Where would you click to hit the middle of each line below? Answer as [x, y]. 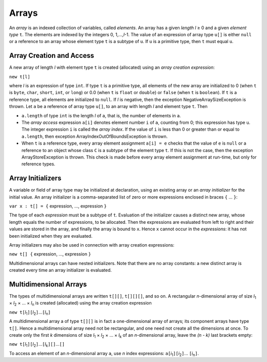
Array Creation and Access [52, 56]
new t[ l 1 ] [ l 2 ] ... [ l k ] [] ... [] [37, 345]
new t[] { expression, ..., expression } [50, 254]
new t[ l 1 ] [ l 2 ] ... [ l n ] [30, 313]
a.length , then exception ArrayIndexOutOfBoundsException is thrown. [95, 136]
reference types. [38, 164]
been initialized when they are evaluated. [51, 236]
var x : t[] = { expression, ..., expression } [58, 206]
